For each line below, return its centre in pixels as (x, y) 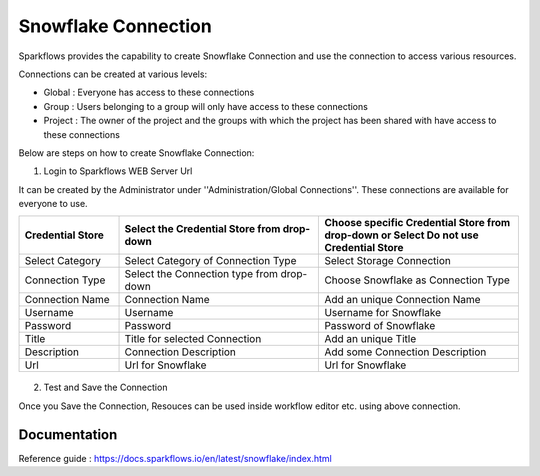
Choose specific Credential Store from (417, 223)
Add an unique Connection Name (402, 300)
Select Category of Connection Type (210, 261)
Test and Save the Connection (105, 387)
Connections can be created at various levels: (113, 74)
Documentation (68, 434)
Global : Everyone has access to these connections (149, 92)
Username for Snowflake (383, 313)
